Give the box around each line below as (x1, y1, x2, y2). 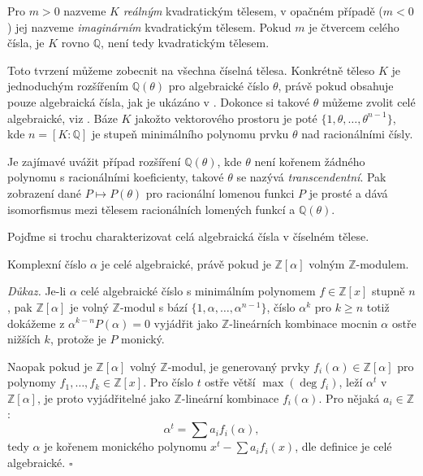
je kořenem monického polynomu (44, 438, 207, 455)
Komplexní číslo (7, 255, 87, 272)
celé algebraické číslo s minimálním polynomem (80, 282, 316, 299)
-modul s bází (119, 298, 188, 315)
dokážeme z (7, 314, 65, 331)
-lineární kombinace (181, 389, 279, 406)
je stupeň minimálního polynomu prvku (91, 125, 289, 142)
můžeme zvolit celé (322, 93, 416, 110)
